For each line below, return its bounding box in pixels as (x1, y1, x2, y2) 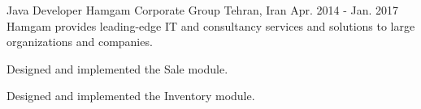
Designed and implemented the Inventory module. (7, 87, 255, 104)
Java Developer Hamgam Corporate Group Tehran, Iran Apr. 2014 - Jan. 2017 (7, 2, 399, 18)
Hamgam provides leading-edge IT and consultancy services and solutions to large (7, 17, 415, 34)
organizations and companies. (7, 33, 153, 50)
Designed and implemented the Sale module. (7, 60, 228, 77)
